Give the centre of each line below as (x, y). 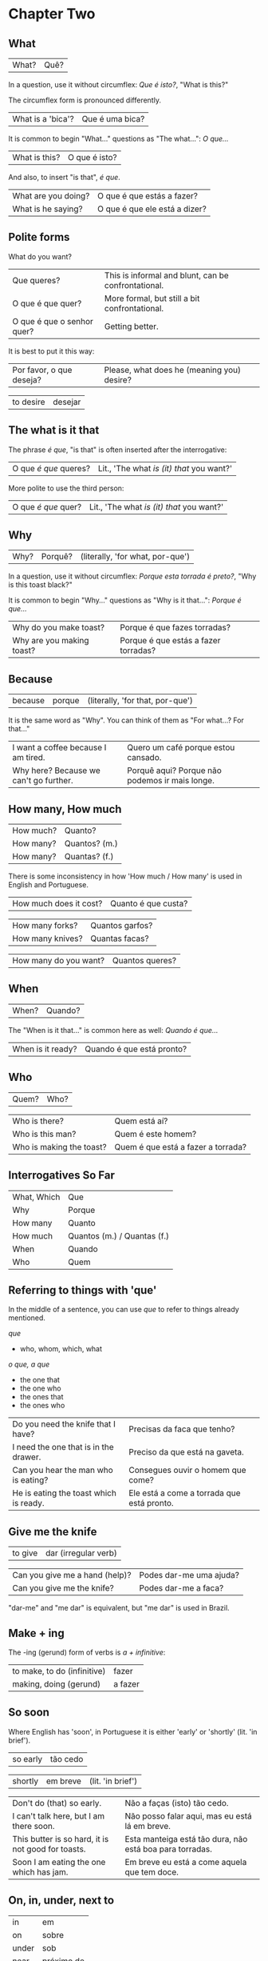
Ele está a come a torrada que (185, 1493)
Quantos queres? (144, 961)
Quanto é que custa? (149, 903)
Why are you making (51, 641)
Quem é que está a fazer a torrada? (181, 1147)
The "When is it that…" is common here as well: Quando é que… (113, 1030)
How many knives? (47, 938)
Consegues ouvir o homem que (187, 1471)
